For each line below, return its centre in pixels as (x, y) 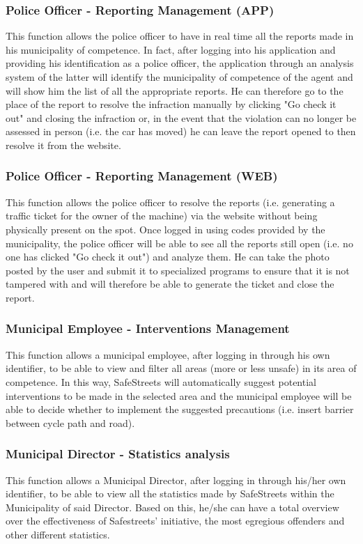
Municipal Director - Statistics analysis (118, 454)
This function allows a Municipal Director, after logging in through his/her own (176, 480)
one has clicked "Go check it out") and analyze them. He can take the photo (168, 257)
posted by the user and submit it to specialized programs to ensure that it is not (178, 270)
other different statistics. (58, 534)
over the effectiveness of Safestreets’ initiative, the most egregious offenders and (175, 521)
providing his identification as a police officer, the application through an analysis (180, 63)
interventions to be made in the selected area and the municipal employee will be (179, 395)
